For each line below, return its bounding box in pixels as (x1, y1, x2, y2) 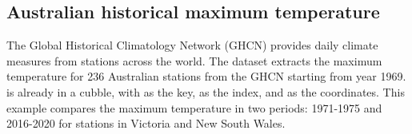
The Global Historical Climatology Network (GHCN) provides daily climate (6, 37, 378, 53)
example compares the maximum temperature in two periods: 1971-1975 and (6, 99, 382, 116)
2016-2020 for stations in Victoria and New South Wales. (6, 115, 286, 132)
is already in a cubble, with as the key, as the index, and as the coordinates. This (6, 83, 405, 100)
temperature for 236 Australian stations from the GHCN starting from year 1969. (6, 68, 406, 85)
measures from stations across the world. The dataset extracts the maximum (6, 52, 382, 69)
